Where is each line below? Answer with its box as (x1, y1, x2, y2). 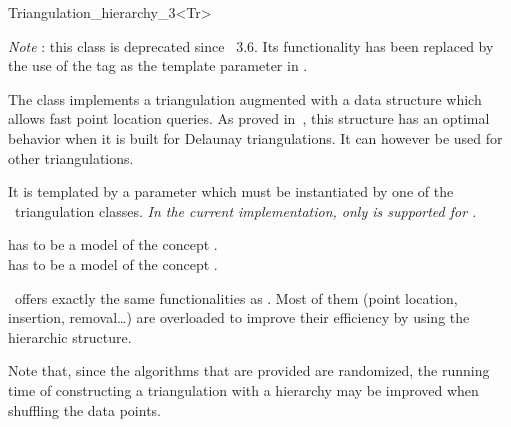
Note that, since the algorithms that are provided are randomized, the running (8, 360, 490, 381)
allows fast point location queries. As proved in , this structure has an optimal (8, 108, 490, 129)
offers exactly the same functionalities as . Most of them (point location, (14, 287, 458, 308)
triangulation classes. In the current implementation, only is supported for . (14, 200, 477, 221)
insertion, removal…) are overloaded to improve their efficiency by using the (8, 307, 470, 328)
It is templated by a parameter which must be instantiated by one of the (8, 181, 454, 202)
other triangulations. (8, 147, 134, 168)
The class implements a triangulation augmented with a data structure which (8, 88, 482, 109)
